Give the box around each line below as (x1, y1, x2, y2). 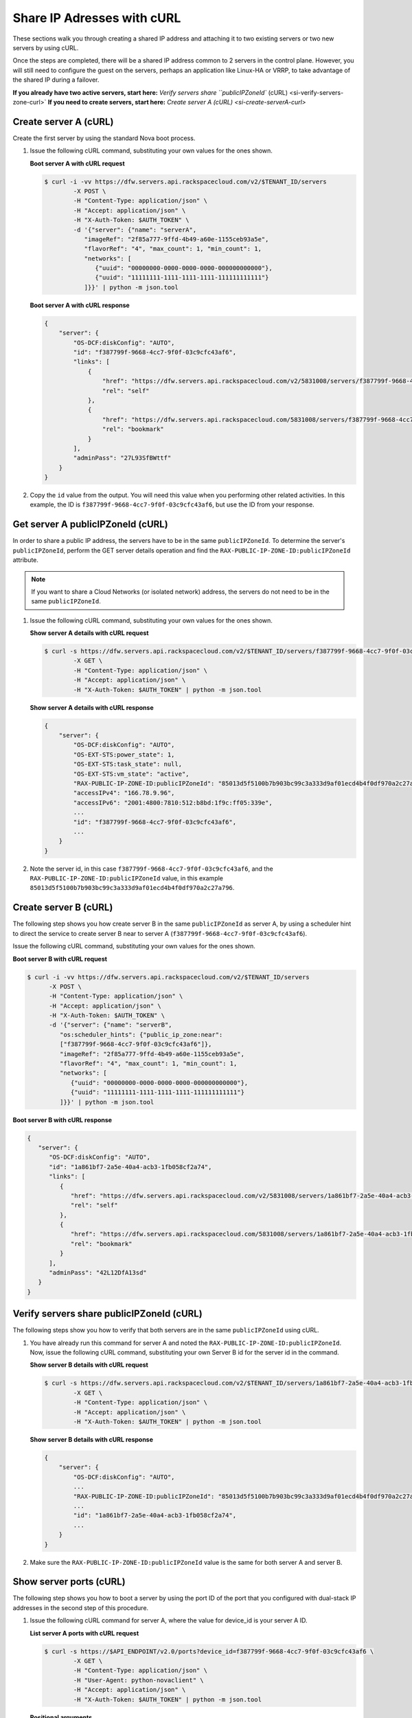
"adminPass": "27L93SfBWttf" (73, 454, 172, 462)
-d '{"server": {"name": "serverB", (49, 1021, 172, 1029)
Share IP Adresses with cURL (12, 10, 181, 25)
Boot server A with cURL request (30, 159, 125, 168)
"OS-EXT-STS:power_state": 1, (73, 750, 175, 759)
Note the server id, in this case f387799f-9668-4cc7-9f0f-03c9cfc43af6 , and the (30, 864, 274, 873)
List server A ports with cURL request (30, 1629, 139, 1637)
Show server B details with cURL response (30, 1436, 154, 1444)
